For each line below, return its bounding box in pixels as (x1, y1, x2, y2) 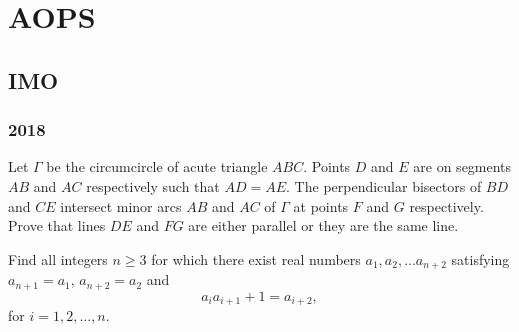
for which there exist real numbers (151, 248, 361, 269)
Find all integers (8, 248, 108, 269)
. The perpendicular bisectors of (286, 175, 482, 196)
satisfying (451, 248, 510, 269)
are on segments (413, 156, 512, 177)
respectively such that (86, 175, 220, 196)
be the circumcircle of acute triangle (46, 156, 268, 177)
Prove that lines (8, 215, 106, 236)
